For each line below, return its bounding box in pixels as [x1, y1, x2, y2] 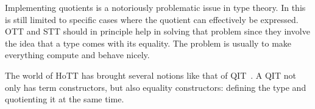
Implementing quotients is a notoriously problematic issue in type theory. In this [5, 1, 306, 13]
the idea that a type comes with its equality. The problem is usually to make [5, 36, 292, 49]
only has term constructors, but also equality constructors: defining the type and [5, 81, 306, 93]
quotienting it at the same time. [5, 93, 124, 105]
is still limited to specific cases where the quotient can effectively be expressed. [5, 13, 299, 25]
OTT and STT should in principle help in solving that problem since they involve [5, 25, 310, 38]
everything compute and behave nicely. [5, 48, 150, 61]
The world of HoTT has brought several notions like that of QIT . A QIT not [5, 68, 296, 81]
